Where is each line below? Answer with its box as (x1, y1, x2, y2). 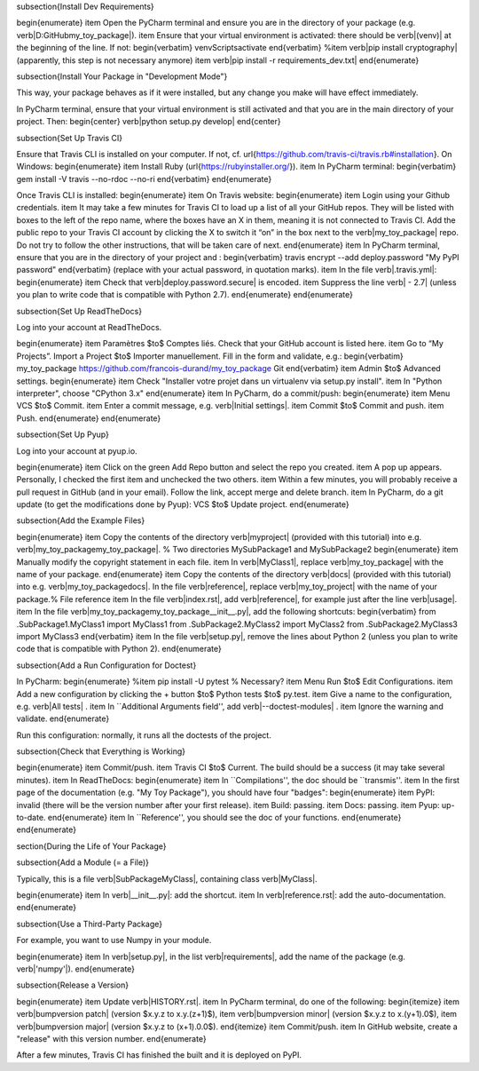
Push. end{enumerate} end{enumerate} (16, 413, 161, 424)
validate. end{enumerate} (16, 713, 110, 724)
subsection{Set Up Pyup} (16, 429, 110, 440)
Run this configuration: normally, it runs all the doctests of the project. (16, 729, 272, 741)
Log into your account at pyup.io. (16, 445, 137, 456)
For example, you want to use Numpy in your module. (16, 935, 212, 946)
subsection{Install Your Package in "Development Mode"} (16, 71, 228, 82)
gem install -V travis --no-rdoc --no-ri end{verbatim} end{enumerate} (16, 173, 272, 184)
